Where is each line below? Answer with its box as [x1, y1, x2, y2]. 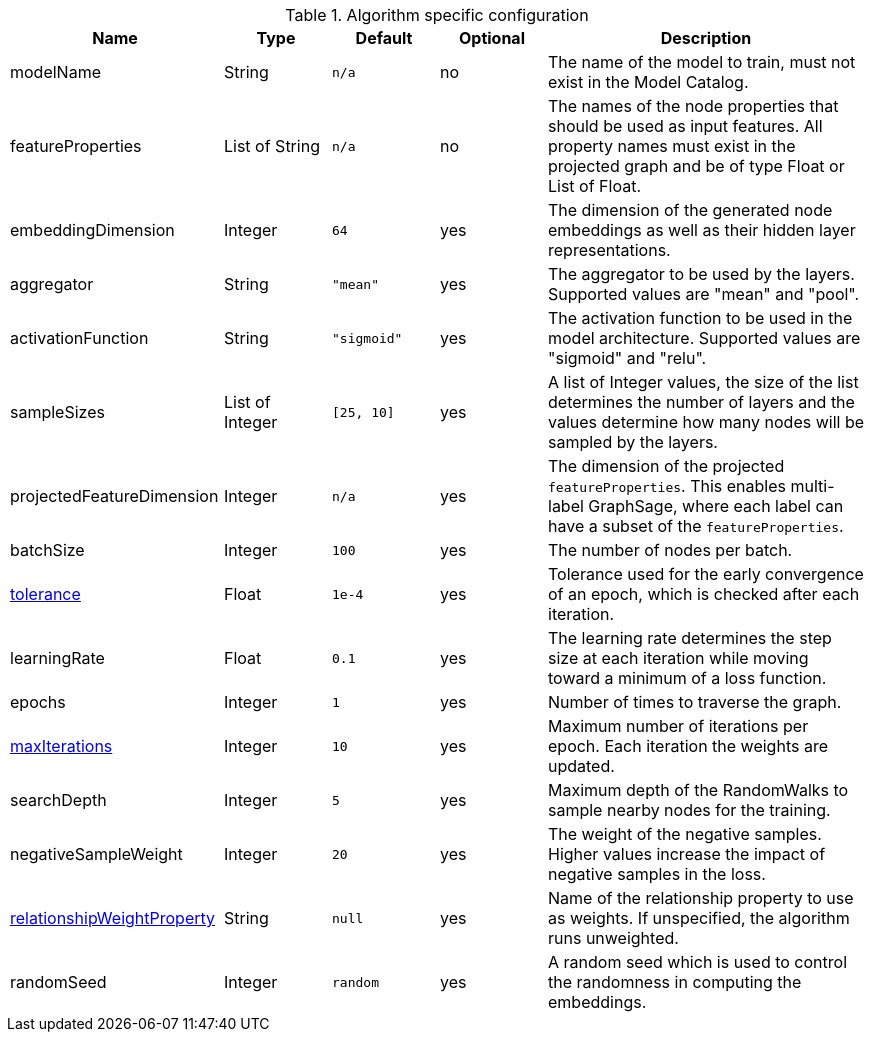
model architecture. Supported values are [548, 328, 861, 348]
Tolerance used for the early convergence [548, 564, 864, 584]
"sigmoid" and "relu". [548, 348, 707, 368]
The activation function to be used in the [548, 308, 853, 328]
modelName [10, 62, 101, 82]
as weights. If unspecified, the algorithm [548, 908, 850, 928]
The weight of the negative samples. [548, 824, 822, 844]
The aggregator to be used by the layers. [548, 264, 855, 284]
